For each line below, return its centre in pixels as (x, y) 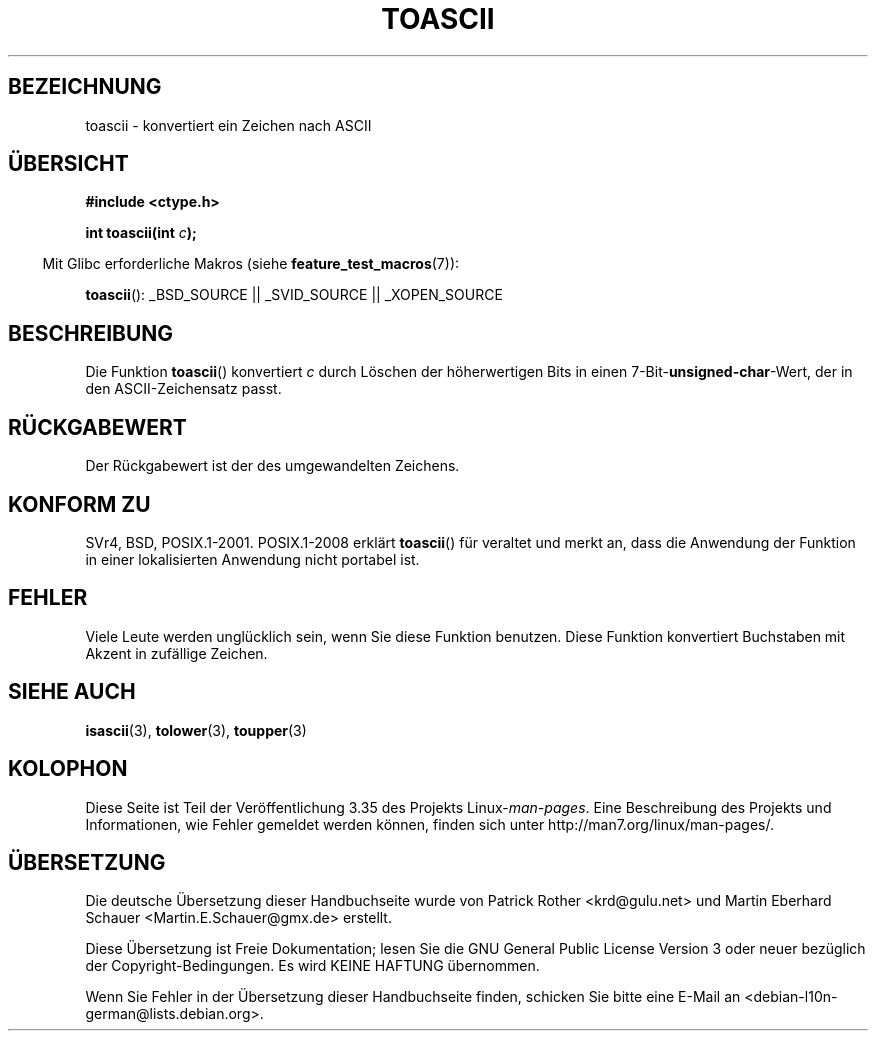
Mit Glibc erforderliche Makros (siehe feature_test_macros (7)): (251, 264)
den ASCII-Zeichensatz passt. (183, 389)
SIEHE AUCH (72, 692)
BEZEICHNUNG (85, 87)
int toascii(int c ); (141, 233)
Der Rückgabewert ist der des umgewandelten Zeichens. (272, 466)
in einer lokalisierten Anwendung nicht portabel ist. (252, 559)
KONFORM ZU (79, 504)
